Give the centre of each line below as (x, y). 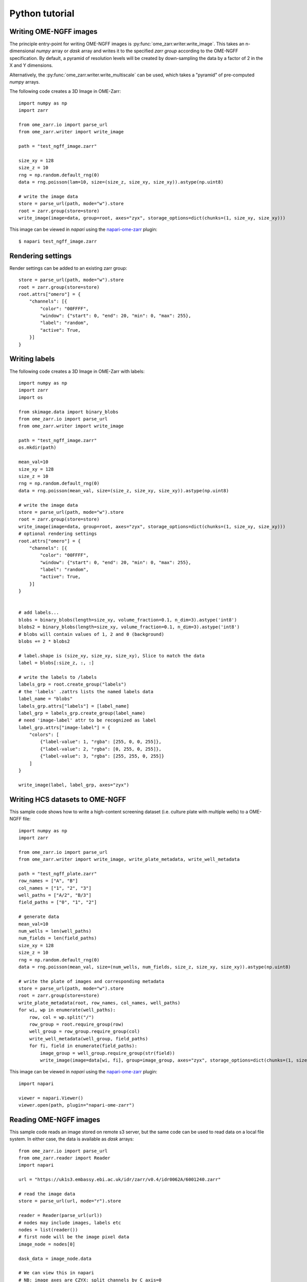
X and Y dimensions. (31, 65)
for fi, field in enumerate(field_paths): (83, 1046)
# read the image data (47, 1194)
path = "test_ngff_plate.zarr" (58, 874)
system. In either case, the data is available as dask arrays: (72, 1139)
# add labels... (39, 613)
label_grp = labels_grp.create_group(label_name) (82, 713)
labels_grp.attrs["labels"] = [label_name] (74, 706)
